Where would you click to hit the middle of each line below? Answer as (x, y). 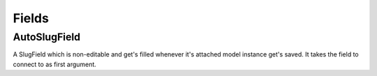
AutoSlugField (46, 37)
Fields (31, 18)
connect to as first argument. (55, 64)
